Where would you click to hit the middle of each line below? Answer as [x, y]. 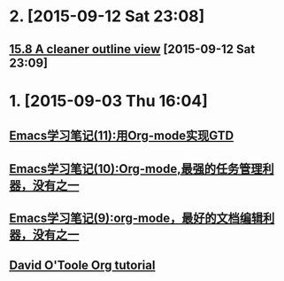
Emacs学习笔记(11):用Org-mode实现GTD [122, 136]
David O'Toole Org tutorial [82, 265]
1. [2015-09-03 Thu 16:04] [108, 101]
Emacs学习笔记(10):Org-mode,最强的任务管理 [136, 169]
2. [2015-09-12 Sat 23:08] [107, 16]
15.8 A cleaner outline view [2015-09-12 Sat [132, 49]
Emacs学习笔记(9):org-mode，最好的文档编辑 [136, 218]
